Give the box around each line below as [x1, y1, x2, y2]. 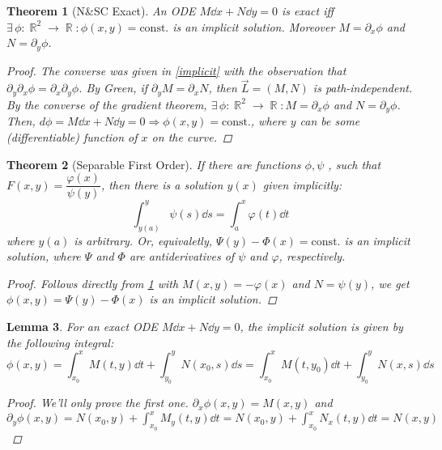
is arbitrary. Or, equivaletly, [74, 231, 213, 248]
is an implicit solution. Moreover [172, 18, 335, 35]
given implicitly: [262, 176, 342, 193]
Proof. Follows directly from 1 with [6, 274, 179, 291]
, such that [328, 155, 381, 172]
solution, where [6, 248, 81, 265]
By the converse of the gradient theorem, [6, 96, 207, 112]
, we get [371, 274, 410, 291]
